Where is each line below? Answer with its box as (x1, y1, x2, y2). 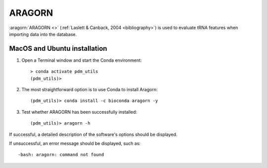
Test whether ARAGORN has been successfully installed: (21, 109, 137, 115)
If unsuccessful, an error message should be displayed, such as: (9, 140, 141, 146)
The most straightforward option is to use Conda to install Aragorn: (21, 87, 158, 93)
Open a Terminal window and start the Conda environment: (21, 57, 142, 63)
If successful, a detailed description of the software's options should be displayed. (9, 131, 178, 137)
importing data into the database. (9, 31, 77, 37)
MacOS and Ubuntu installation (9, 44, 107, 53)
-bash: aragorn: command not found (18, 152, 104, 158)
